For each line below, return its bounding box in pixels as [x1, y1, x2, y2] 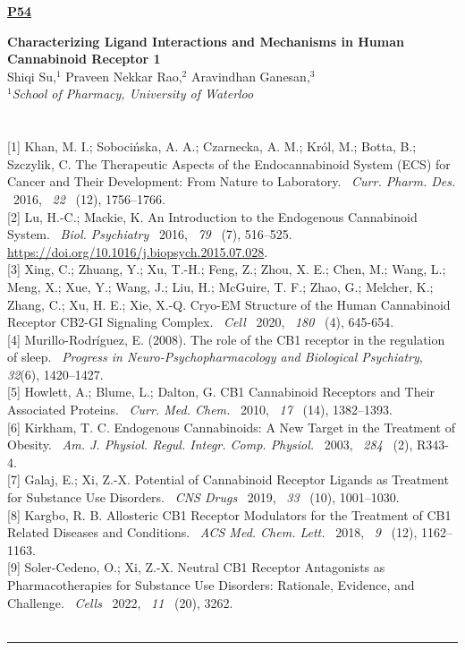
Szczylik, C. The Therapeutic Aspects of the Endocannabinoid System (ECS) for [7, 154, 451, 173]
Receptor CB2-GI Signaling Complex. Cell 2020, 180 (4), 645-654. [7, 312, 394, 331]
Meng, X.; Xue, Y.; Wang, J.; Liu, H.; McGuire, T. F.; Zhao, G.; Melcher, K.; [7, 277, 434, 295]
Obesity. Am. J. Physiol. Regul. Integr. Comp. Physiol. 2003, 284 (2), [7, 435, 413, 454]
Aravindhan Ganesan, [190, 66, 310, 85]
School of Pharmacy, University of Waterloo [12, 84, 254, 103]
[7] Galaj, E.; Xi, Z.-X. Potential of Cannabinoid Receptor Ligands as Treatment [7, 470, 449, 489]
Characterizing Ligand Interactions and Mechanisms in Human [7, 31, 404, 50]
